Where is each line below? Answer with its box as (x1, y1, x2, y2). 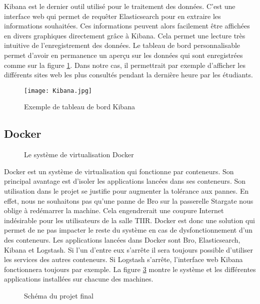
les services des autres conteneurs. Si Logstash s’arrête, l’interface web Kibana (4, 254, 243, 265)
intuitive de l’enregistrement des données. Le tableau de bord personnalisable (4, 40, 240, 50)
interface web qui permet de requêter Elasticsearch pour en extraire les (4, 10, 221, 21)
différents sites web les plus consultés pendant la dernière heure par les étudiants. (4, 69, 253, 80)
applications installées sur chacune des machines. (4, 274, 153, 284)
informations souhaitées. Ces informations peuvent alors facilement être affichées (4, 20, 250, 31)
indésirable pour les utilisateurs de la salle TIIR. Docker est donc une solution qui (4, 215, 255, 225)
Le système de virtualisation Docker (24, 149, 134, 160)
